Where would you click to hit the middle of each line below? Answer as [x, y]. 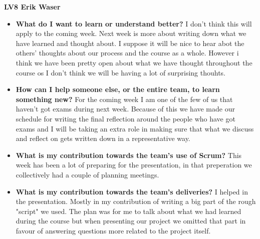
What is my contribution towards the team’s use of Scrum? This [129, 155]
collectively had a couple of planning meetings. [87, 174]
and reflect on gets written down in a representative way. [103, 138]
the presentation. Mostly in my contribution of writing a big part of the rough [136, 201]
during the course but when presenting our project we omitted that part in [131, 221]
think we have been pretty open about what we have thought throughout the [134, 62]
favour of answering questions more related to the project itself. [113, 230]
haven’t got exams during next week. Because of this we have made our [125, 109]
